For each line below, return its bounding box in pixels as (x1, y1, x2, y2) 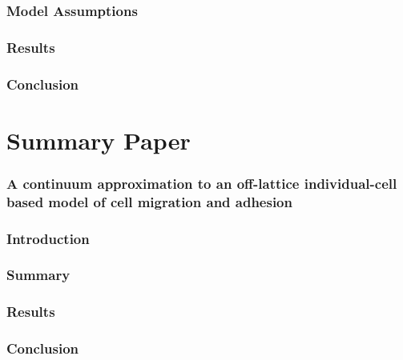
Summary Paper (6, 123, 191, 156)
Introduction (6, 228, 90, 248)
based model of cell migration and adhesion (6, 191, 292, 211)
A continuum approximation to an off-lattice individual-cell (6, 173, 397, 193)
